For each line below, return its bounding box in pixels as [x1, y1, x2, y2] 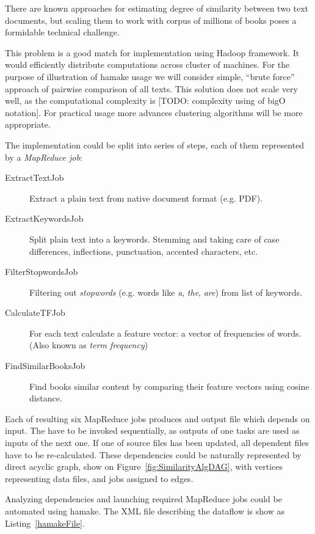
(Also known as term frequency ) [29, 338, 148, 351]
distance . [29, 392, 62, 404]
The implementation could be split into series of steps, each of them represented [5, 138, 305, 151]
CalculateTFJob [5, 306, 65, 319]
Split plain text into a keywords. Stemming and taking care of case [29, 232, 280, 245]
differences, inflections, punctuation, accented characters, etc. [29, 244, 258, 257]
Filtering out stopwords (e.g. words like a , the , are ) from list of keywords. [29, 285, 303, 298]
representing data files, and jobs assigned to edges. [5, 472, 194, 485]
